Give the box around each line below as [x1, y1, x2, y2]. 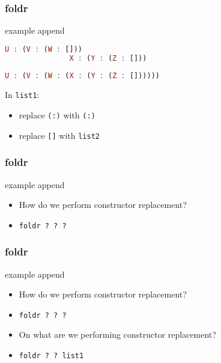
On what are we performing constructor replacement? [19, 328, 216, 341]
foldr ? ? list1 [19, 352, 84, 360]
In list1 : [5, 88, 40, 101]
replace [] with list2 [19, 129, 100, 141]
